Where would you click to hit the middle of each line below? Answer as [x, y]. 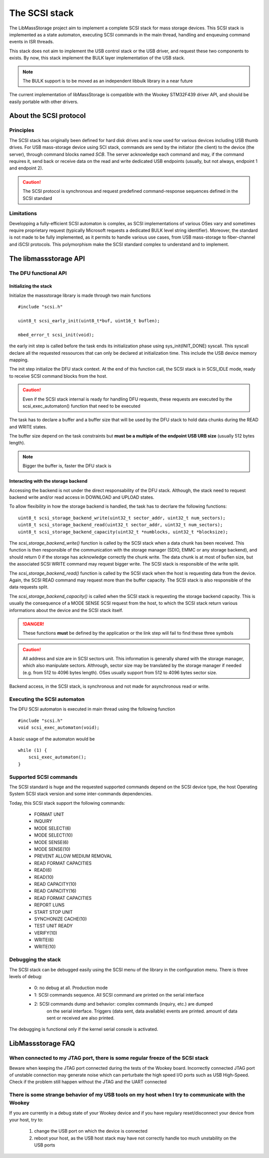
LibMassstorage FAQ [42, 1044]
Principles [22, 131]
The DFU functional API [38, 273]
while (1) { [33, 750]
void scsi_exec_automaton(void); [59, 728]
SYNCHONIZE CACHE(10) [61, 919]
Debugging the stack [35, 960]
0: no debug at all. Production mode [71, 988]
